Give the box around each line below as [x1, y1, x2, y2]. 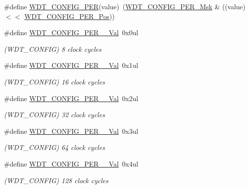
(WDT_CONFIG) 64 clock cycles [4, 142, 105, 152]
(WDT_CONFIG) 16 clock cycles [4, 76, 105, 86]
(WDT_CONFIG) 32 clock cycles [4, 109, 105, 120]
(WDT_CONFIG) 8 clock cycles [4, 43, 101, 54]
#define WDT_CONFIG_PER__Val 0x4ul [4, 158, 138, 168]
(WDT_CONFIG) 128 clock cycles [4, 175, 109, 185]
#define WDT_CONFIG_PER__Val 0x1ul [4, 60, 138, 70]
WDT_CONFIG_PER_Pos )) [24, 11, 115, 21]
